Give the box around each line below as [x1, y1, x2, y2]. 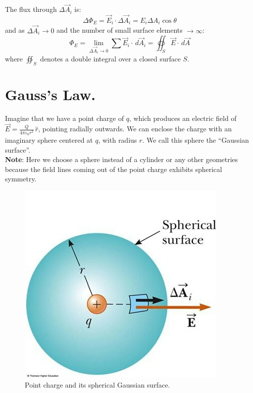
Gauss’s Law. [5, 84, 96, 104]
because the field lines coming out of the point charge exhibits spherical [5, 164, 222, 174]
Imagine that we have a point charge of [5, 112, 124, 123]
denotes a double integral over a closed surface [40, 53, 181, 63]
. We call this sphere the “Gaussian [142, 135, 249, 145]
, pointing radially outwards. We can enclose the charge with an [38, 123, 232, 134]
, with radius [98, 135, 137, 145]
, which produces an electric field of [129, 112, 237, 123]
